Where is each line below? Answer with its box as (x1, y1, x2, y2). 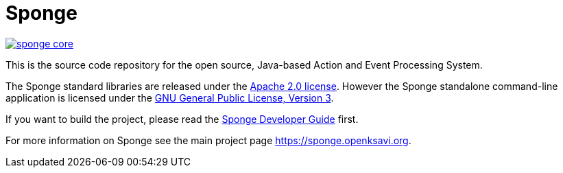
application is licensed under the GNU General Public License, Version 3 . (5, 91, 334, 104)
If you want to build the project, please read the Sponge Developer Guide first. (5, 113, 359, 125)
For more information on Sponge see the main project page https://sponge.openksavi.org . (5, 134, 411, 146)
